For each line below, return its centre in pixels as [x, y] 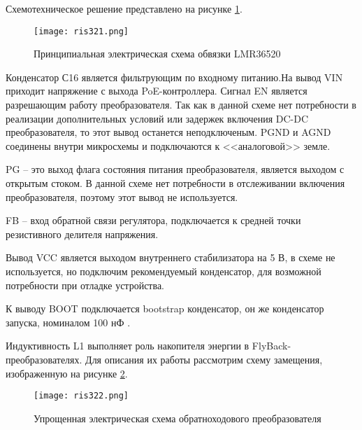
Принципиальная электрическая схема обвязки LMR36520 [157, 54]
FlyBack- [271, 346]
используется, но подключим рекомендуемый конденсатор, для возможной [164, 271]
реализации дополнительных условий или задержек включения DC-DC [157, 118]
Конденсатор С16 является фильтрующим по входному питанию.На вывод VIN [174, 77]
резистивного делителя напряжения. [82, 234]
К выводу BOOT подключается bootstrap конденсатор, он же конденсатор [165, 308]
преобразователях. [44, 359]
